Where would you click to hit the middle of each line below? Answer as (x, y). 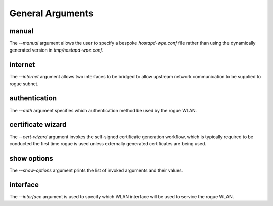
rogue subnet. (24, 84)
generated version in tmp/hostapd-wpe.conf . (56, 50)
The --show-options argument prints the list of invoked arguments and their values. (96, 170)
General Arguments (51, 13)
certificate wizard (38, 124)
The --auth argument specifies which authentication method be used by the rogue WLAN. (103, 110)
